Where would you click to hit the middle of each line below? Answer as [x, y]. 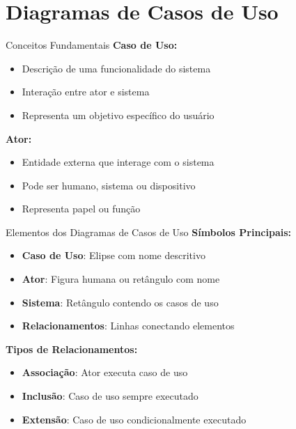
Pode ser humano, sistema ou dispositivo [109, 185]
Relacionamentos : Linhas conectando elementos [128, 326]
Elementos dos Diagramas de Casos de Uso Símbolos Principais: [149, 232]
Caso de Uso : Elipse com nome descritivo [114, 255]
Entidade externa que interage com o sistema [118, 162]
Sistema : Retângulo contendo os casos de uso [120, 302]
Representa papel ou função [81, 209]
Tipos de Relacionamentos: [72, 349]
